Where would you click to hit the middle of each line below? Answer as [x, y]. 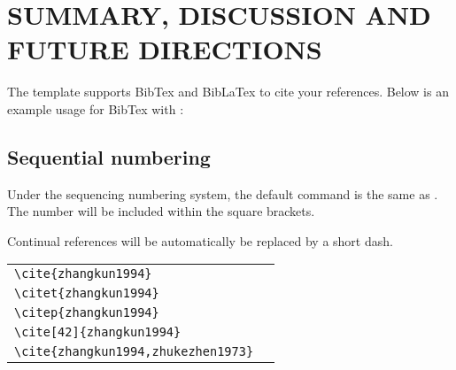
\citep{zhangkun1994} [87, 313]
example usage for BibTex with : [96, 108]
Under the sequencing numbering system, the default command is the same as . [223, 193]
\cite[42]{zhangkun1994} [98, 332]
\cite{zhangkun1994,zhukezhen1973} [134, 352]
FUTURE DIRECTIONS [165, 49]
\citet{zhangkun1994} [87, 293]
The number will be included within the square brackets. [161, 211]
